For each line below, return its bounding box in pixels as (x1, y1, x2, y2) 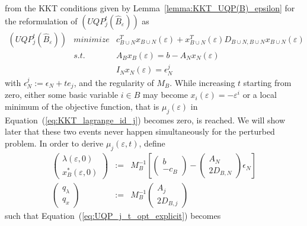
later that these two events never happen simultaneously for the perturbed (5, 125, 275, 138)
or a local (242, 88, 277, 101)
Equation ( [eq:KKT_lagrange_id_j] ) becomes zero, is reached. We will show (5, 113, 286, 126)
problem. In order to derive (5, 136, 104, 149)
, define (139, 136, 165, 149)
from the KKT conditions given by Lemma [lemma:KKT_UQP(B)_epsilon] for (5, 2, 295, 14)
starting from (243, 76, 292, 88)
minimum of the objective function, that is (5, 100, 159, 112)
